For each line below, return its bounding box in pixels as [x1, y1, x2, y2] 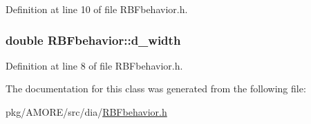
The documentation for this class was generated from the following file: [6, 81, 306, 96]
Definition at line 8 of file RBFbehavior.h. [6, 58, 183, 72]
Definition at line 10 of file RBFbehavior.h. [6, 2, 188, 16]
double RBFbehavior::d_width [6, 31, 181, 48]
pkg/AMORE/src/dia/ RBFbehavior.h [6, 105, 167, 118]
